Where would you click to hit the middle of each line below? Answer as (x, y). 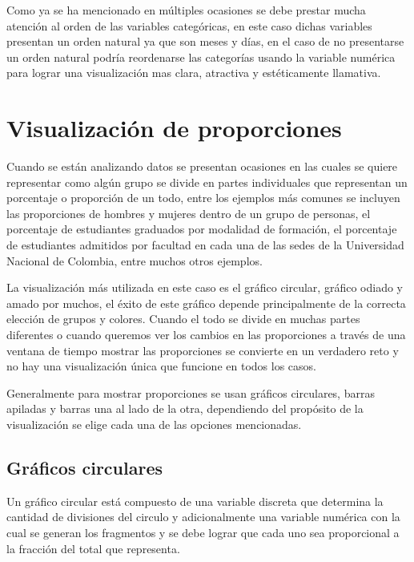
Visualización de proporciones (174, 128)
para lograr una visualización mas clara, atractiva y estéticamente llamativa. (194, 73)
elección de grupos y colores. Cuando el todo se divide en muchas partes (183, 319)
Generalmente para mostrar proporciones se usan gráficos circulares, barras (191, 392)
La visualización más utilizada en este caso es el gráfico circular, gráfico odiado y (205, 287)
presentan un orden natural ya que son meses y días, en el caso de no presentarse (205, 41)
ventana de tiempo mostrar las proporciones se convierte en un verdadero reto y (203, 350)
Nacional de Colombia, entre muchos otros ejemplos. (135, 260)
